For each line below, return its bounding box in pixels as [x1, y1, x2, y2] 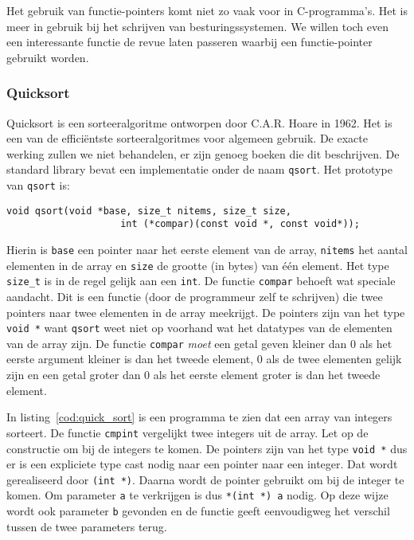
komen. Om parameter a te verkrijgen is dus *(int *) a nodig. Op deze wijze [6, 487, 389, 503]
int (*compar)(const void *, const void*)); [120, 218, 360, 230]
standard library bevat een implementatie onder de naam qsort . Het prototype [6, 161, 393, 178]
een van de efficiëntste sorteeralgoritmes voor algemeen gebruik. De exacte [6, 130, 368, 147]
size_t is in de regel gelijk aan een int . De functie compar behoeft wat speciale [6, 272, 396, 289]
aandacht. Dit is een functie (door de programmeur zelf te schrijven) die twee [6, 288, 383, 304]
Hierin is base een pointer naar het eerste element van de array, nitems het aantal [6, 241, 408, 257]
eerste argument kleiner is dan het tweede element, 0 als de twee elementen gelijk [6, 350, 402, 367]
